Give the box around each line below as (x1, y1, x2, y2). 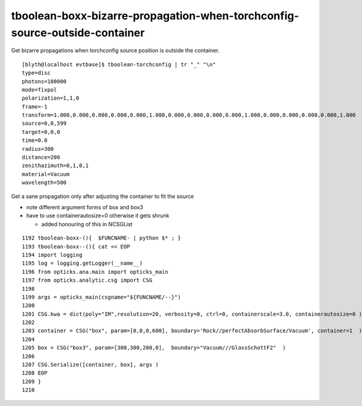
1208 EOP (22, 370, 48, 376)
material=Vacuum (22, 171, 70, 177)
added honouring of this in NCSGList (41, 220, 133, 227)
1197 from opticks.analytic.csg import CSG (22, 277, 153, 284)
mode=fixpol (22, 86, 57, 93)
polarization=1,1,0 (22, 95, 80, 102)
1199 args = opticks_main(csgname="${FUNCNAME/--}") (22, 293, 181, 300)
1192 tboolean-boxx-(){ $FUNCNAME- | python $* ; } (22, 235, 181, 241)
